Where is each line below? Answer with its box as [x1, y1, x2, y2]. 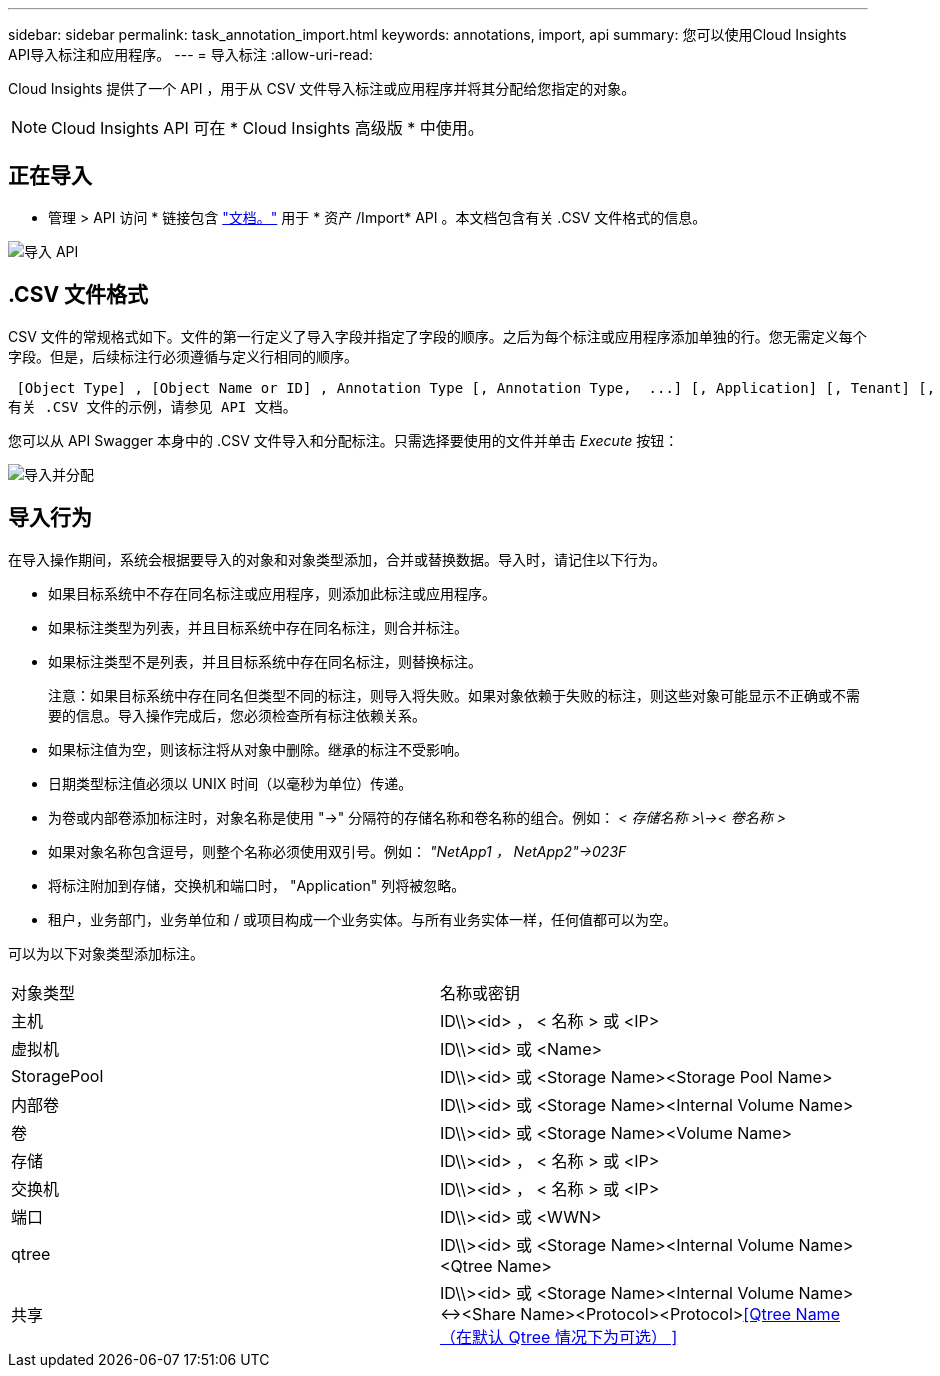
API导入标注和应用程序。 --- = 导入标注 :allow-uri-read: [8, 46, 373, 63]
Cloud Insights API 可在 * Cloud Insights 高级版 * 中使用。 [51, 118, 484, 138]
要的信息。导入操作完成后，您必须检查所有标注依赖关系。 [48, 706, 426, 724]
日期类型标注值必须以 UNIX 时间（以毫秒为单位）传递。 [48, 774, 413, 792]
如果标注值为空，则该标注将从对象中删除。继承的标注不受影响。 [48, 740, 468, 758]
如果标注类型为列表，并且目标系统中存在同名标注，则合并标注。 [48, 618, 468, 636]
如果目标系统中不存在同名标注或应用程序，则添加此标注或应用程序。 [48, 584, 496, 602]
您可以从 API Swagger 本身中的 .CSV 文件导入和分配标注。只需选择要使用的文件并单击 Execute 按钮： [8, 431, 679, 449]
